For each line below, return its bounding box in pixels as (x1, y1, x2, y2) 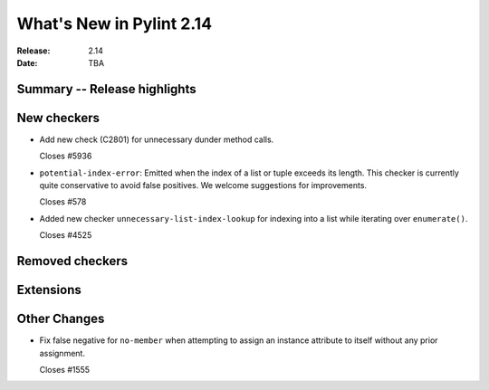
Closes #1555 (39, 364, 91, 375)
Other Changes (16, 311, 105, 327)
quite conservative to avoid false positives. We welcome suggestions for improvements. (39, 180, 367, 191)
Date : (16, 57, 38, 68)
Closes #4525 (39, 230, 92, 241)
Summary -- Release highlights (16, 81, 197, 97)
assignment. (39, 347, 86, 358)
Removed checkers (16, 253, 129, 269)
